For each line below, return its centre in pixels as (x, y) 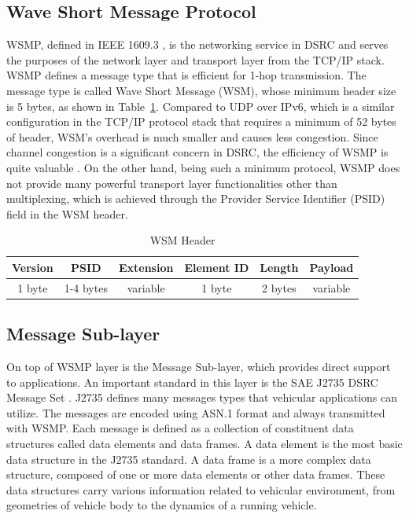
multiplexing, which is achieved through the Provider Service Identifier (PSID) (196, 198)
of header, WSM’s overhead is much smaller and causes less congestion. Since (192, 136)
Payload (332, 267)
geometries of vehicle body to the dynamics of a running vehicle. (162, 505)
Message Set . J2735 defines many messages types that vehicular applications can (202, 397)
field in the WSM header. (67, 213)
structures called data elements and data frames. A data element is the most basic (204, 444)
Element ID (217, 267)
